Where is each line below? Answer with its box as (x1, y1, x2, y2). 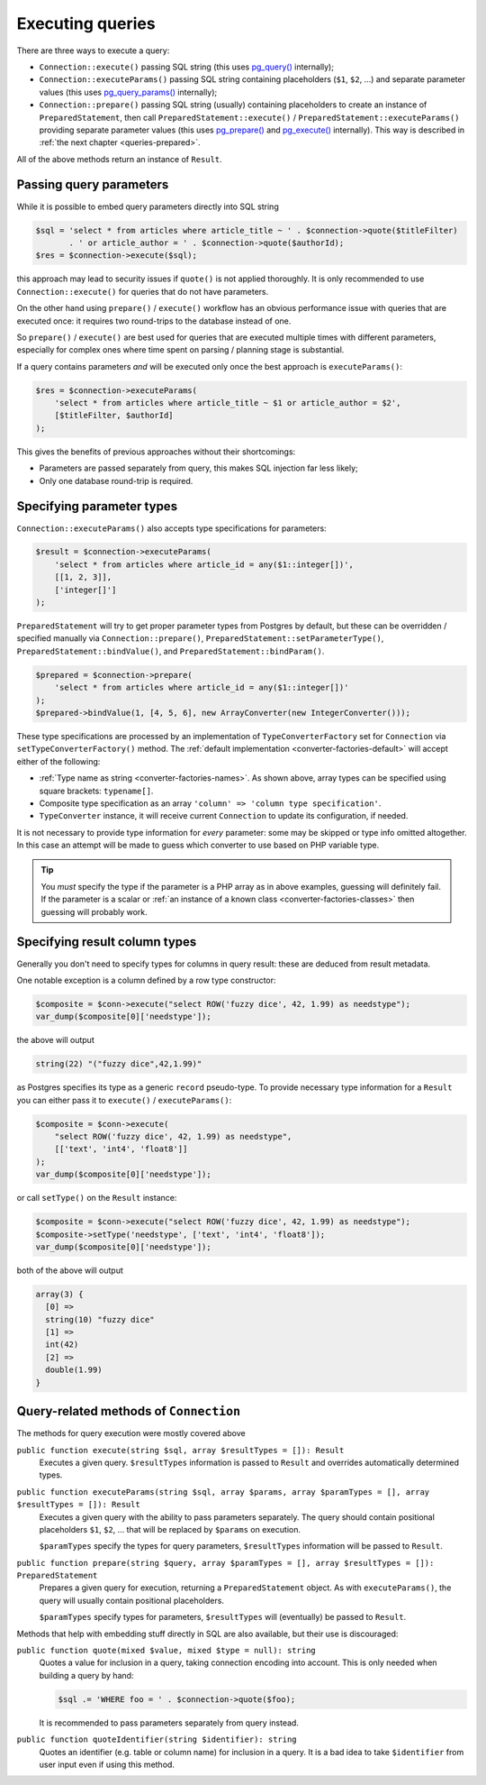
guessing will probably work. (40, 906, 148, 917)
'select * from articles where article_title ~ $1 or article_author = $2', (54, 398, 401, 408)
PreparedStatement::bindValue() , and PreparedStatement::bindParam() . (16, 645, 325, 656)
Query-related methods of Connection (16, 1404, 241, 1419)
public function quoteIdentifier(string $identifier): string (16, 1735, 297, 1744)
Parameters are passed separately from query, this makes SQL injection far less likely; (39, 462, 359, 473)
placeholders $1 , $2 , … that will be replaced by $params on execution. (39, 1524, 301, 1534)
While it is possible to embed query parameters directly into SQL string (16, 201, 279, 212)
